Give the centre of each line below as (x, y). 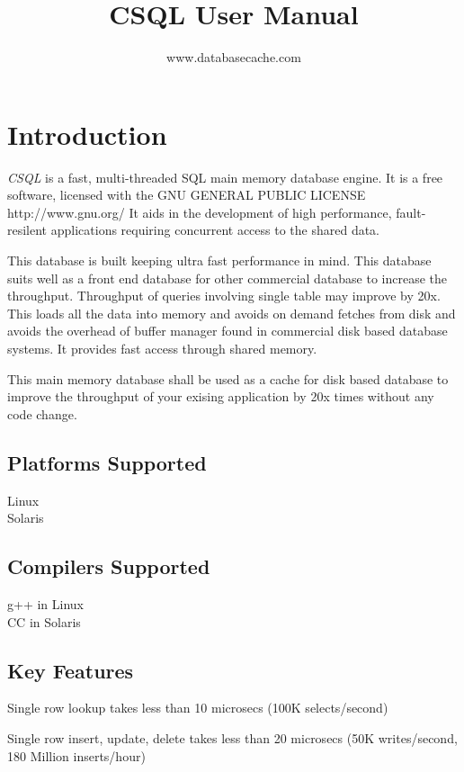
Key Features (71, 670)
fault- (411, 212)
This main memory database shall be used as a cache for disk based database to (228, 378)
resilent (27, 230)
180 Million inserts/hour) (76, 755)
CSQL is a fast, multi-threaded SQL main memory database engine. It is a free (225, 177)
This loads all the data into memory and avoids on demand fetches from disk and (232, 313)
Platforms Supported (107, 462)
